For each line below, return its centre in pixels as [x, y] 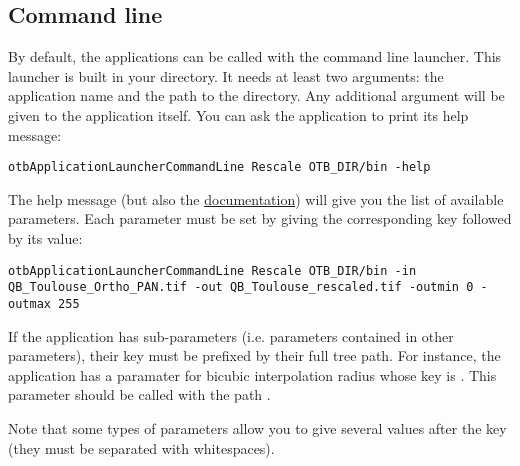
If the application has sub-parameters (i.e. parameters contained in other [231, 335]
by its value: [45, 238]
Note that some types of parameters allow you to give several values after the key [257, 427]
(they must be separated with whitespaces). [141, 447]
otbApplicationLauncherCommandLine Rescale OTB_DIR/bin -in [212, 270]
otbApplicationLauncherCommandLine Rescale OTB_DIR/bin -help [219, 167]
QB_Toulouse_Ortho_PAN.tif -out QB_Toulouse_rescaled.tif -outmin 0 [241, 287]
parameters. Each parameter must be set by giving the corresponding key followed [260, 218]
